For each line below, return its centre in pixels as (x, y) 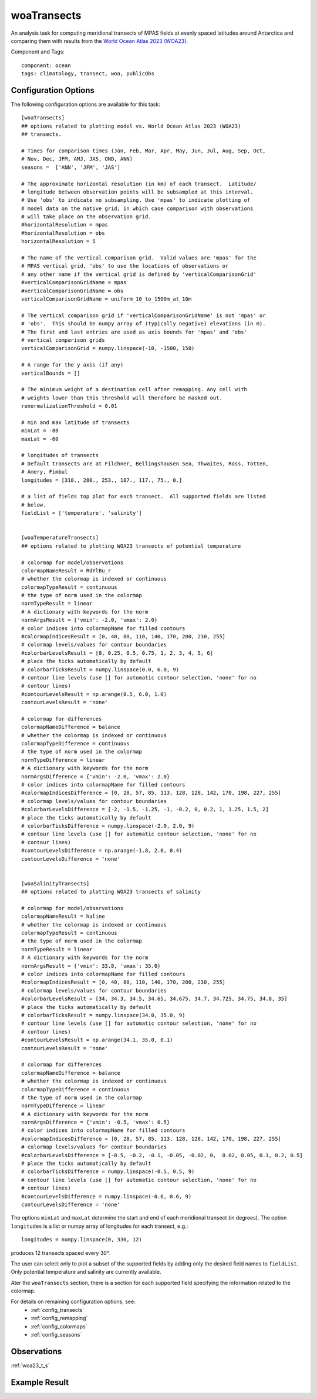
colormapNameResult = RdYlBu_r (66, 570)
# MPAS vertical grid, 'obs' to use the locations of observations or (125, 266)
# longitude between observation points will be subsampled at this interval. (137, 192)
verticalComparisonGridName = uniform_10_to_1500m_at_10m (107, 299)
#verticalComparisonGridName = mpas (74, 283)
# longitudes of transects (60, 455)
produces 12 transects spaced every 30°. (60, 1253)
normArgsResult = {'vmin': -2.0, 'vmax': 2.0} (90, 620)
